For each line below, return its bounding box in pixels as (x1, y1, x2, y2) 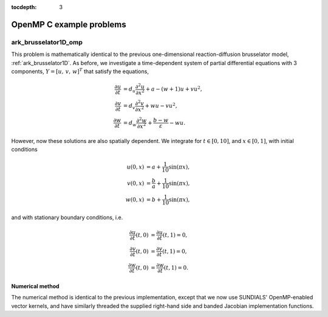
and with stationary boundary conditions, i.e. (11, 214, 123, 221)
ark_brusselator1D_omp (11, 38, 83, 46)
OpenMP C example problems (11, 19, 127, 30)
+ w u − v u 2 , (145, 101, 177, 110)
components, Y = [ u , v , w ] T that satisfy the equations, (11, 67, 149, 75)
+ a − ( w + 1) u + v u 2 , (145, 85, 203, 92)
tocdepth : (11, 4, 37, 10)
